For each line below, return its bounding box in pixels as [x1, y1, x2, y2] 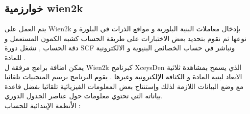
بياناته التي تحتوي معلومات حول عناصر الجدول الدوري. [4, 91, 163, 101]
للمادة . [4, 52, 26, 62]
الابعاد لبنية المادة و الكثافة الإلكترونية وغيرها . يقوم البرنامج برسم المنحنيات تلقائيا [4, 71, 242, 82]
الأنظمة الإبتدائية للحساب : [4, 100, 81, 110]
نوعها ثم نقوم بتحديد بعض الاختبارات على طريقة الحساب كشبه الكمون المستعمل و [4, 33, 247, 43]
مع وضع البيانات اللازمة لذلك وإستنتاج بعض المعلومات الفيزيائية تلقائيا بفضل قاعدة [4, 81, 244, 91]
